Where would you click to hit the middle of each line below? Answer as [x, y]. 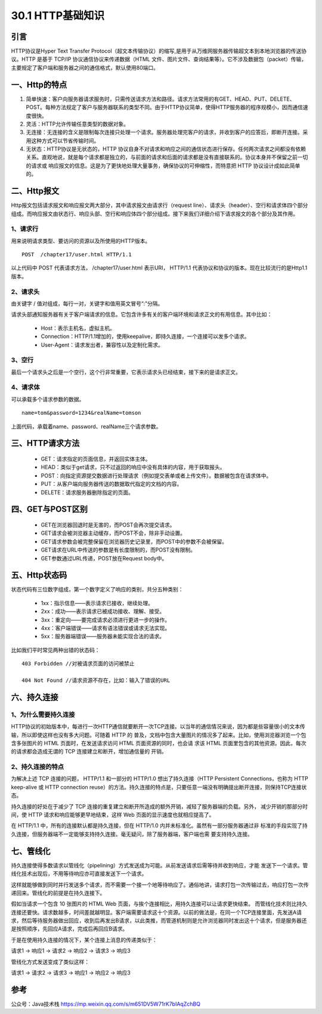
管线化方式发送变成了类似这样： [50, 962]
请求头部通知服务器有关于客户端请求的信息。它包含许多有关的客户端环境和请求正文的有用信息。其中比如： [142, 314]
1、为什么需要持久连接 [43, 714]
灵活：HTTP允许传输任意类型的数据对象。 [78, 124]
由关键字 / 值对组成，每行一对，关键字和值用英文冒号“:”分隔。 [87, 303]
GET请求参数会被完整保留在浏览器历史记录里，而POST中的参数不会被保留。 [134, 541]
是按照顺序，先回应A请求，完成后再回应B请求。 [69, 929]
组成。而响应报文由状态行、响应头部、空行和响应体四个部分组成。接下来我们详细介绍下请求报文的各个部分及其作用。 [154, 213]
